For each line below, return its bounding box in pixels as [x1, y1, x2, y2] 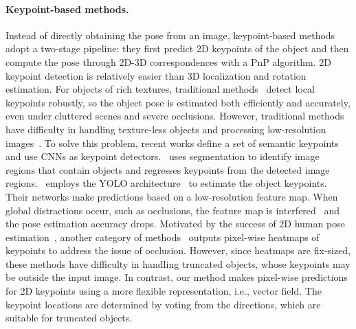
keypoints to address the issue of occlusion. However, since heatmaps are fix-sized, [5, 243, 351, 258]
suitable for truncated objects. [5, 310, 133, 325]
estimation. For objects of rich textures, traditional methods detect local [5, 82, 315, 96]
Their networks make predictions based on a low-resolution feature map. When [5, 189, 338, 203]
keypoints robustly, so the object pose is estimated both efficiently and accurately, [5, 95, 351, 109]
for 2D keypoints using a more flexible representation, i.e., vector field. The [5, 284, 322, 298]
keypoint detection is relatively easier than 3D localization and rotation [5, 68, 307, 82]
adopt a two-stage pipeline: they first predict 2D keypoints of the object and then [5, 41, 349, 56]
